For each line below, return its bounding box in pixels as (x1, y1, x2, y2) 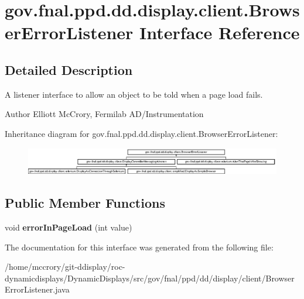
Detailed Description (5, 60, 133, 78)
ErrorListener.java (5, 283, 70, 295)
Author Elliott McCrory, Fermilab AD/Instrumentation (5, 108, 204, 120)
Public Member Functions (5, 194, 165, 212)
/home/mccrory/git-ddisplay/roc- (5, 260, 125, 273)
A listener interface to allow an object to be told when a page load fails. (5, 88, 263, 100)
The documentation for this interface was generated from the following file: (5, 240, 274, 253)
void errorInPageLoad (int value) (5, 221, 132, 233)
